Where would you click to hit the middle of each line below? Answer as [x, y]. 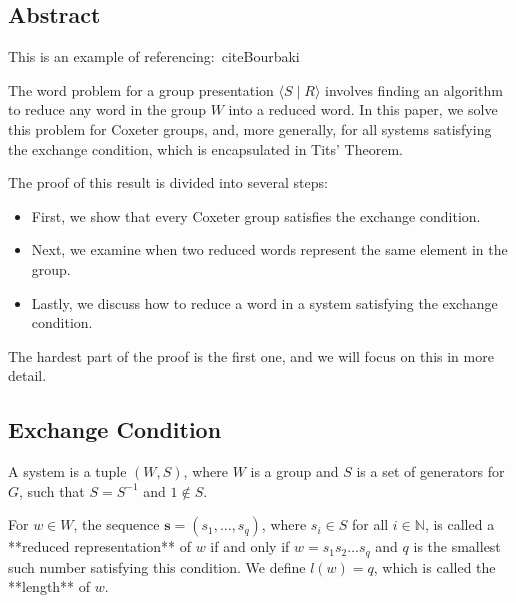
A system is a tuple [67, 471]
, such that [52, 490]
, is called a [459, 524]
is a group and [294, 471]
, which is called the [434, 566]
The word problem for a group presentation [141, 89]
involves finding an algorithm [414, 89]
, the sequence [116, 524]
